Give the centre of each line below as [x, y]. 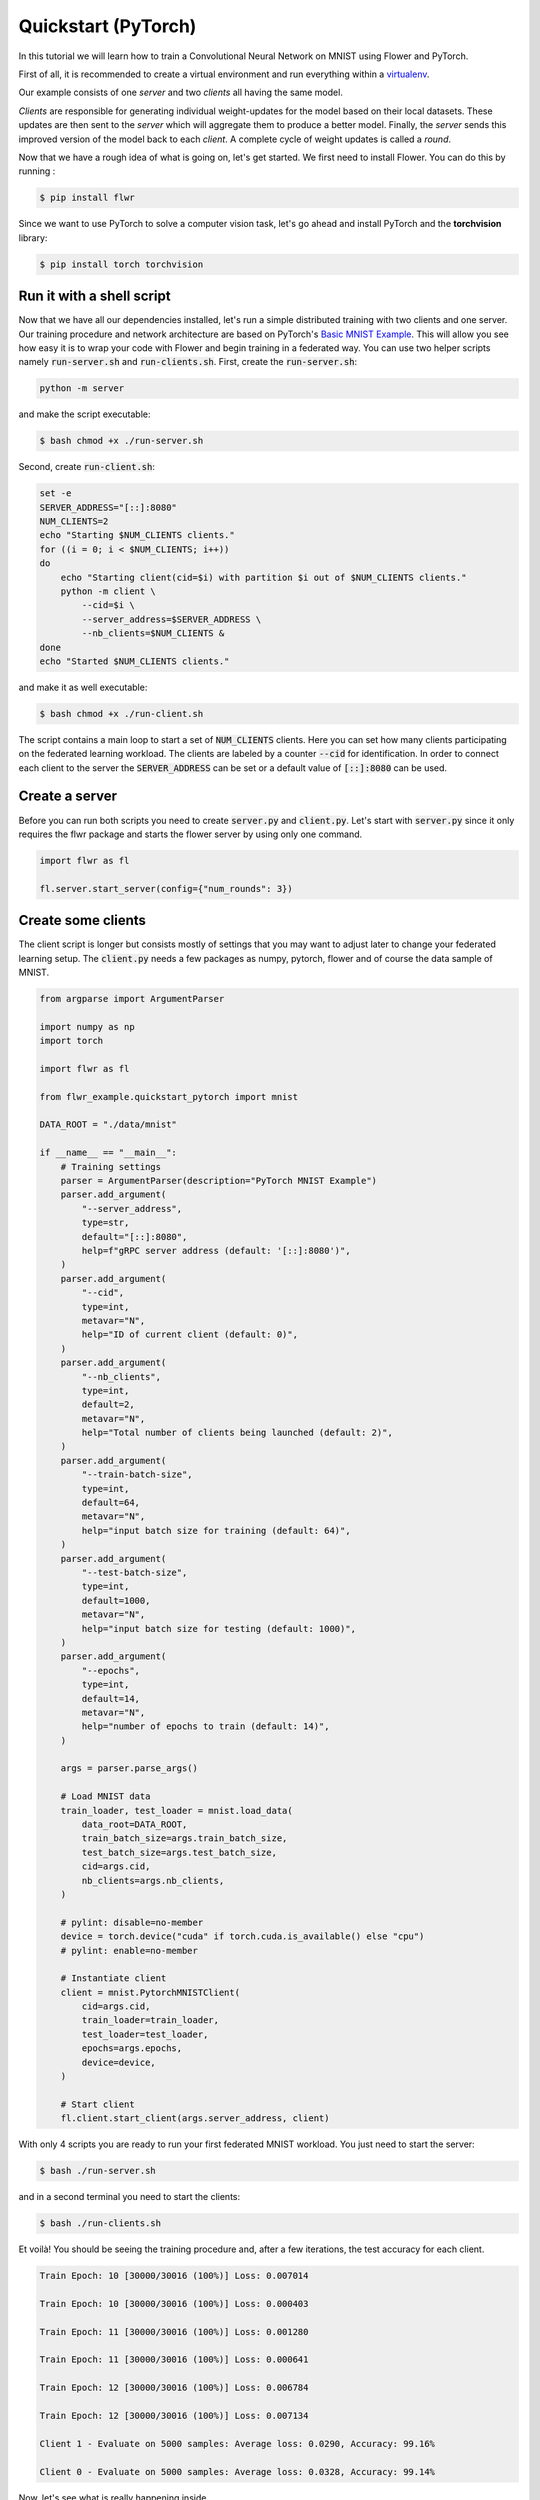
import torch [71, 1041]
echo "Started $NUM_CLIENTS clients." [134, 661]
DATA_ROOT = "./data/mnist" [108, 1124]
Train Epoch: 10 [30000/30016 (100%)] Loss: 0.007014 [174, 2276]
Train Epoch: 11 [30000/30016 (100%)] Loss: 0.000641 [174, 2359]
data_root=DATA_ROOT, [134, 1824]
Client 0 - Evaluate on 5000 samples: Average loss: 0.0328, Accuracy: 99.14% [237, 2471]
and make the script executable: [84, 414]
